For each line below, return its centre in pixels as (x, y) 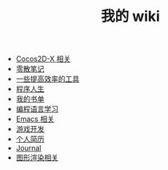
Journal (28, 148)
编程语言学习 (37, 109)
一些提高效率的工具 (48, 79)
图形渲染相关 (37, 158)
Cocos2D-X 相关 (43, 59)
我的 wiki (130, 16)
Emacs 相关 (35, 119)
